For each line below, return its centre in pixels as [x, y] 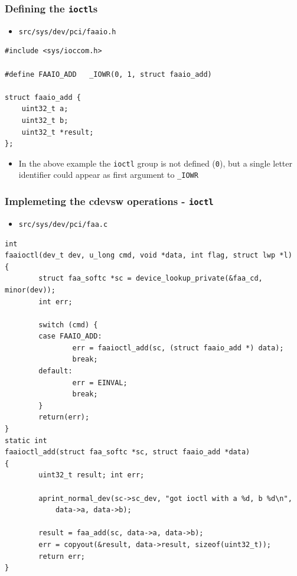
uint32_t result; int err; [92, 475]
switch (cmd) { [68, 325]
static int [26, 440]
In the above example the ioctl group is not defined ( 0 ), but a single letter [156, 163]
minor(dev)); [30, 290]
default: [56, 371]
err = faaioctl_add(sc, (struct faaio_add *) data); [178, 348]
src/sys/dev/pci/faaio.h [67, 32]
